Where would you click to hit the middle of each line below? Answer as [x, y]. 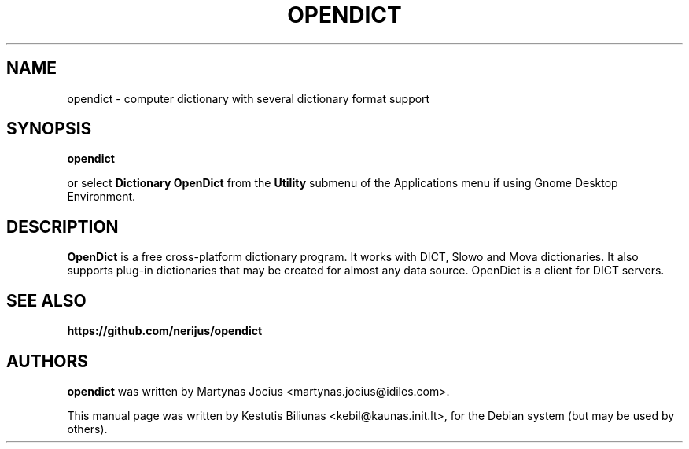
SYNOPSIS [49, 129]
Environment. [101, 197]
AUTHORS [48, 361]
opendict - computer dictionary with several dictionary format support [249, 98]
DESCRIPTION [63, 226]
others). [87, 429]
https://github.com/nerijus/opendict [165, 331]
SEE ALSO [46, 300]
